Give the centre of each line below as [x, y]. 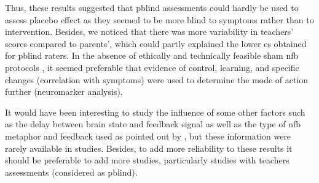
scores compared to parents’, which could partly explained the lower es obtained [156, 43]
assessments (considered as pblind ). [71, 172]
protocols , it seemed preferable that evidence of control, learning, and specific [152, 67]
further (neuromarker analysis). [64, 91]
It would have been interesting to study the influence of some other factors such [155, 112]
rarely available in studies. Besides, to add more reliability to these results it [149, 148]
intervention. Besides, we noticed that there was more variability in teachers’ [149, 32]
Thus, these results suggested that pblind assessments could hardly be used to [152, 7]
